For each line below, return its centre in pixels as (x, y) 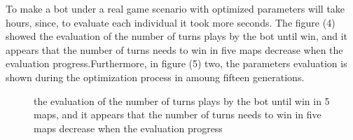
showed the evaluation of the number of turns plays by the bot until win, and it (177, 36)
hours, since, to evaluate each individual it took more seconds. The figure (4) (171, 22)
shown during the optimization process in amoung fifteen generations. (155, 77)
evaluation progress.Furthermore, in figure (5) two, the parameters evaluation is (176, 63)
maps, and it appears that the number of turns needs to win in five (178, 114)
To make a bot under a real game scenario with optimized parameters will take (175, 8)
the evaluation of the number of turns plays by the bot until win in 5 (182, 100)
